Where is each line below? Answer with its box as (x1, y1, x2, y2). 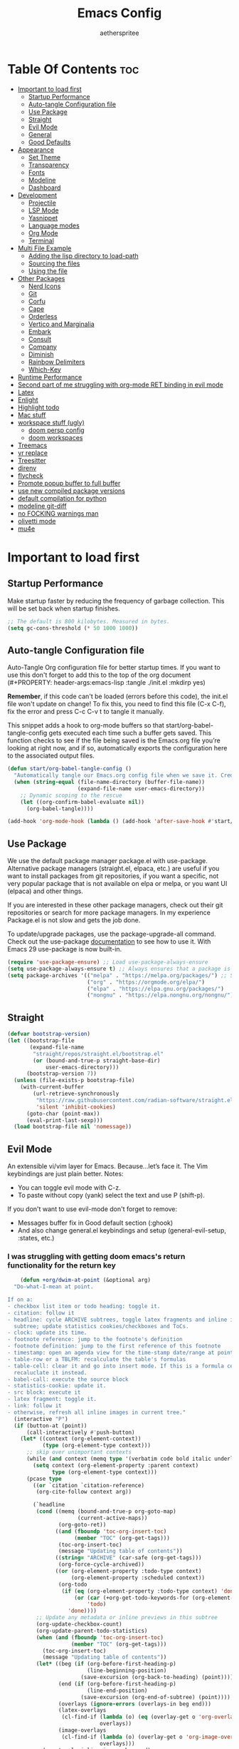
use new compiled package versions (17, 486, 126, 495)
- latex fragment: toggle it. (7, 1396, 97, 1403)
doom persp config (28, 426, 85, 434)
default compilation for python (17, 494, 107, 502)
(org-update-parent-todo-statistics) (36, 1627, 148, 1634)
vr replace (17, 448, 48, 457)
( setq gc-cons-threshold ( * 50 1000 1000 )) (7, 624, 139, 632)
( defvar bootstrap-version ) (7, 1031, 91, 1038)
